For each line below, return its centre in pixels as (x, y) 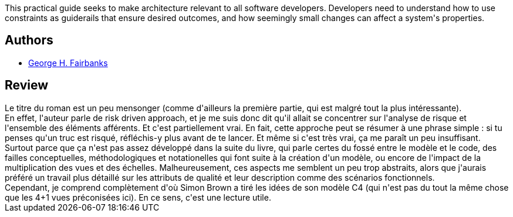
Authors (29, 40)
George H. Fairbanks (68, 63)
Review (27, 85)
